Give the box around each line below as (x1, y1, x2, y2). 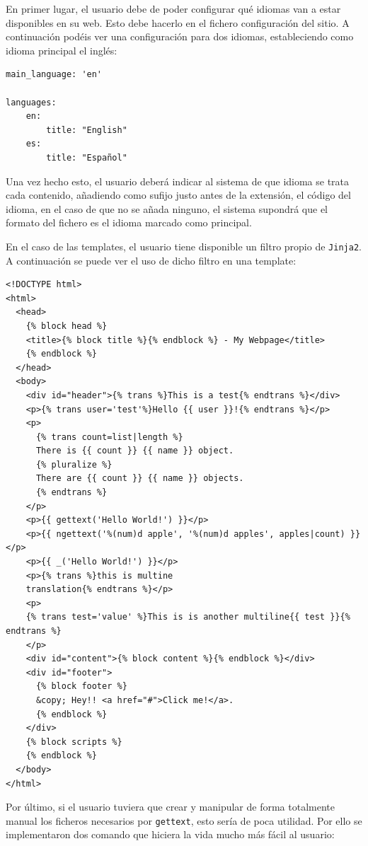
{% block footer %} (35, 681, 127, 692)
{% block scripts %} (25, 736, 122, 747)
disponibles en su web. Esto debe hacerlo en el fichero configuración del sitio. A (6, 15, 350, 30)
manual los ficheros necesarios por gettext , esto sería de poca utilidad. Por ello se (6, 813, 362, 828)
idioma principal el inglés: (6, 42, 117, 57)
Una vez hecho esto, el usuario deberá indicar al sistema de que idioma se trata (6, 173, 350, 188)
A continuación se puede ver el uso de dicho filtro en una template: (6, 253, 297, 267)
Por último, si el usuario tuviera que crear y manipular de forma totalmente (6, 799, 335, 814)
